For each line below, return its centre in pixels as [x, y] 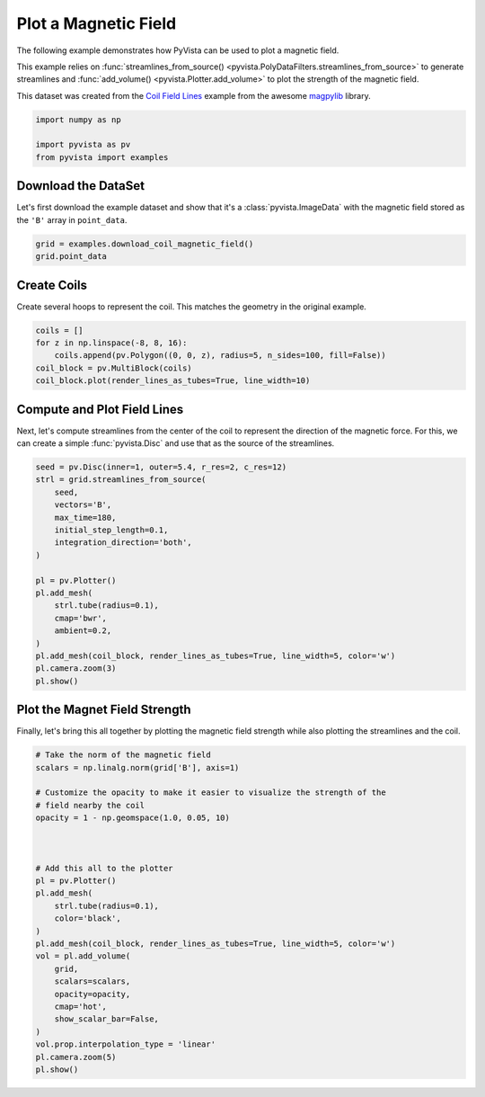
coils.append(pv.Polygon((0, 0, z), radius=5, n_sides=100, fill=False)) [220, 356]
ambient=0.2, [83, 631]
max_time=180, [85, 517]
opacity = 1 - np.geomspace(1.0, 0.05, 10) [133, 818]
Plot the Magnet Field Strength [104, 710]
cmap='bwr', [81, 618]
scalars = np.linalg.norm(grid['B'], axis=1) [137, 767]
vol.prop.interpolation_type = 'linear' [125, 1044]
